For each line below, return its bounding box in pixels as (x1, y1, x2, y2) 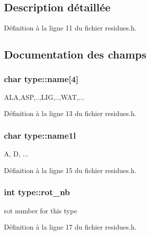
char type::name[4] (4, 72, 78, 85)
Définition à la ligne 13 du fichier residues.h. (4, 108, 137, 118)
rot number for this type (4, 205, 77, 215)
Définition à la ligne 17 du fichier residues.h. (4, 222, 137, 232)
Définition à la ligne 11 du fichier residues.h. (4, 23, 137, 33)
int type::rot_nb (4, 186, 70, 198)
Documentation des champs (4, 47, 147, 62)
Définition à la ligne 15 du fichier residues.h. (4, 165, 137, 175)
